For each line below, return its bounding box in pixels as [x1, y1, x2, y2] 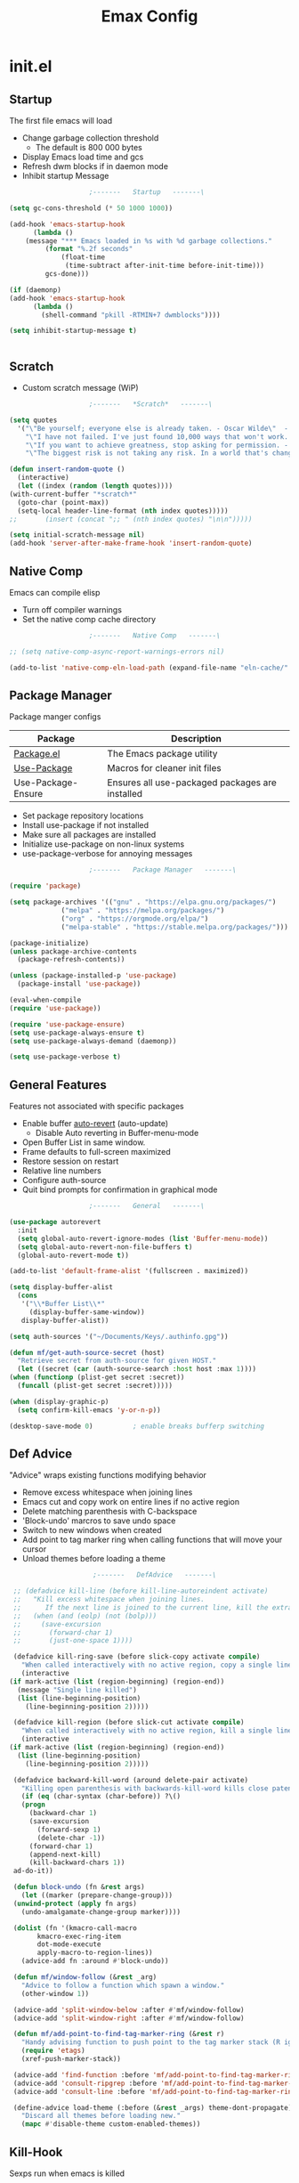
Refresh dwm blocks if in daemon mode [21, 161, 169, 171]
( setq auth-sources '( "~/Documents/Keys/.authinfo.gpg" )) [9, 1332, 229, 1341]
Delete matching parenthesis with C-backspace [21, 1506, 198, 1517]
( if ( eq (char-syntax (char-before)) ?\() [20, 1792, 181, 1801]
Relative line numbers [21, 1165, 102, 1176]
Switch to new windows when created [21, 1525, 162, 1536]
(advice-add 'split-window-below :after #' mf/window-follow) [12, 2005, 245, 2014]
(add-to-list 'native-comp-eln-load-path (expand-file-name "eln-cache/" [9, 663, 289, 672]
